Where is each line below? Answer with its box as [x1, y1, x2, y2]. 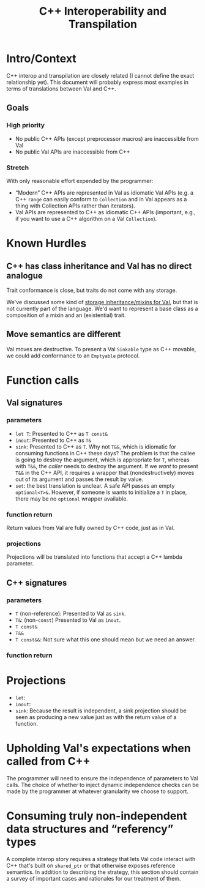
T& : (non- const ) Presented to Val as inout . [15, 616, 121, 624]
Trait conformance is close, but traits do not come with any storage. [6, 286, 177, 294]
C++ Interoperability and [39, 4, 167, 18]
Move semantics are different [6, 329, 121, 340]
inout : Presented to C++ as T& [15, 436, 92, 444]
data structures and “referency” [6, 822, 174, 836]
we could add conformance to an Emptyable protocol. [6, 352, 140, 359]
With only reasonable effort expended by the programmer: [6, 177, 154, 184]
